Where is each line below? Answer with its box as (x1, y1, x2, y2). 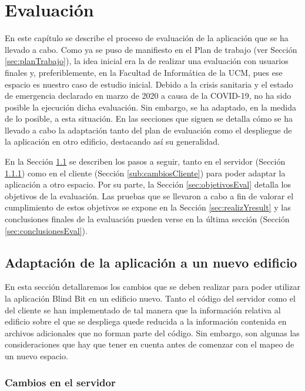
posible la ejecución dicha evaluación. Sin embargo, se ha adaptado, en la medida (5, 101, 297, 113)
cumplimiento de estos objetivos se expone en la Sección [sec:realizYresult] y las (5, 201, 291, 213)
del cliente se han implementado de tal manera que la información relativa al (5, 303, 281, 316)
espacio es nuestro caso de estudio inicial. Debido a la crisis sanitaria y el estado (5, 78, 293, 90)
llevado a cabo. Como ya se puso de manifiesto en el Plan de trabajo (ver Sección (5, 43, 297, 55)
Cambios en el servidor (5, 375, 116, 389)
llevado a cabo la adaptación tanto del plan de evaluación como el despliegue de (5, 123, 292, 136)
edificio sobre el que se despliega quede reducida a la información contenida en (5, 315, 287, 327)
